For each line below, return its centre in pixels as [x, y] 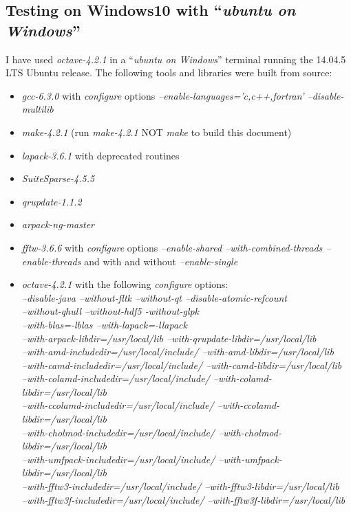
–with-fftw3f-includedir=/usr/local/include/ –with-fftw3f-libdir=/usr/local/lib [183, 499]
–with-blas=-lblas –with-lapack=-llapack [104, 324]
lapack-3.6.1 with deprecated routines [100, 155]
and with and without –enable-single [161, 261]
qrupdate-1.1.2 [52, 201]
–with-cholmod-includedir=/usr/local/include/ [118, 432]
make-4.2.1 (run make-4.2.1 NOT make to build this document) [157, 132]
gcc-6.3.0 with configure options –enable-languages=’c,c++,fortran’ [163, 95]
